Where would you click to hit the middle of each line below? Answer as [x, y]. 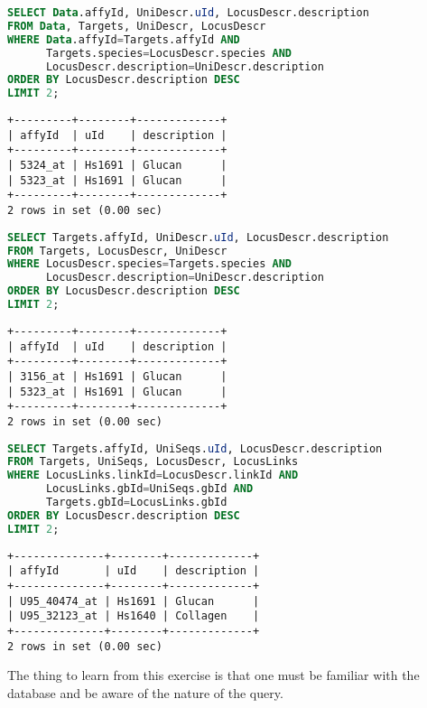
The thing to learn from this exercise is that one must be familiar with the [213, 675]
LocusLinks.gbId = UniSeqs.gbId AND [149, 489]
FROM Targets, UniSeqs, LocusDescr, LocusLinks [153, 462]
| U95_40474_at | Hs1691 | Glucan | [134, 601]
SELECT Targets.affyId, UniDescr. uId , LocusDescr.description [198, 237]
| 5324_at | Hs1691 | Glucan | [117, 166]
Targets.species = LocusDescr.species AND [169, 53]
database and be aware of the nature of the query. [145, 692]
